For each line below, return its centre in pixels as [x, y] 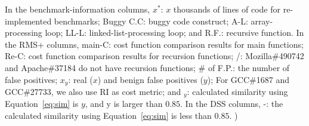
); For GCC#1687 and [248, 79]
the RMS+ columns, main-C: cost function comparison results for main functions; [154, 44]
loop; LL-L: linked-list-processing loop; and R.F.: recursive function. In [174, 33]
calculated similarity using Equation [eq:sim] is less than [108, 116]
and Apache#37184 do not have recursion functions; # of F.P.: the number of [147, 67]
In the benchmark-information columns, [78, 9]
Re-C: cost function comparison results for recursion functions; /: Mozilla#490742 [154, 56]
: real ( [81, 79]
